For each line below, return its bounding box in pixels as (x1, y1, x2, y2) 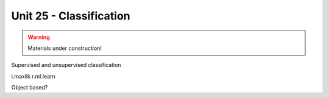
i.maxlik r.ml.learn (11, 72, 56, 80)
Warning (27, 33, 50, 41)
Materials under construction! (27, 44, 102, 52)
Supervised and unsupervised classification (11, 61, 121, 69)
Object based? (11, 84, 48, 91)
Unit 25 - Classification (11, 9, 130, 23)
